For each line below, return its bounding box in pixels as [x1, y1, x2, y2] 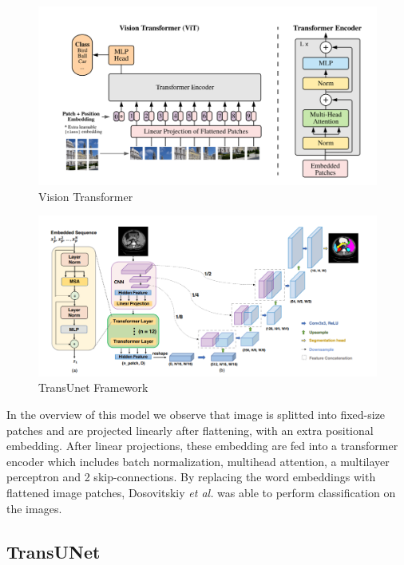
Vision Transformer [38, 188, 133, 204]
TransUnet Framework [38, 379, 149, 396]
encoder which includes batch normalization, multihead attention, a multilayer [6, 452, 390, 469]
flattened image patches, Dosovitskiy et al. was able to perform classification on [6, 484, 396, 500]
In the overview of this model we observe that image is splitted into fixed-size [6, 406, 386, 423]
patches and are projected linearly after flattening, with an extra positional [6, 421, 374, 438]
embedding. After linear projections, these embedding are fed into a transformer [6, 437, 398, 454]
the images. [6, 500, 62, 516]
